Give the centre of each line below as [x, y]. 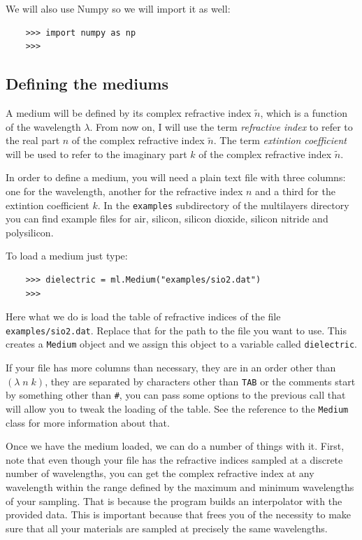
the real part [33, 140]
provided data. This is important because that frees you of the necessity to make [179, 514]
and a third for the [295, 191]
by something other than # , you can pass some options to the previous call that [176, 395]
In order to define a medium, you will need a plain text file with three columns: [176, 177]
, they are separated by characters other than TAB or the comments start [200, 381]
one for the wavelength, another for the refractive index [124, 191]
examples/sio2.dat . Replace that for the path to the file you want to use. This [176, 330]
